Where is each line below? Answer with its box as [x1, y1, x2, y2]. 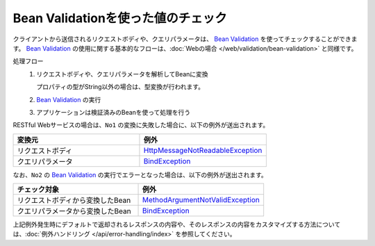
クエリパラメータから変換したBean [17, 206, 131, 216]
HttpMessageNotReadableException [143, 145, 262, 155]
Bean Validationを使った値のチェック [12, 10, 227, 26]
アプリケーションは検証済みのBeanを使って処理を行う [36, 108, 191, 116]
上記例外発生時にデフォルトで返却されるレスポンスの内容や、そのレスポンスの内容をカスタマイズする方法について [12, 220, 341, 229]
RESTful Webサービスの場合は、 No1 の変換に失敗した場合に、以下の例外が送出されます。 [12, 121, 269, 129]
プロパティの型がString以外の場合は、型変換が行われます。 [36, 83, 205, 91]
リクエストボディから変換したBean [17, 195, 131, 205]
